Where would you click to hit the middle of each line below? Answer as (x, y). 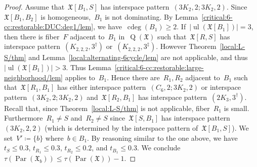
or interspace (221, 87)
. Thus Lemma (89, 67)
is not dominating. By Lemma (152, 16)
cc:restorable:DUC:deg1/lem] (49, 26)
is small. (237, 108)
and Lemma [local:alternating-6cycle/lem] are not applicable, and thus (138, 57)
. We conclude (159, 148)
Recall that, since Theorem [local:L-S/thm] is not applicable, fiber (107, 108)
